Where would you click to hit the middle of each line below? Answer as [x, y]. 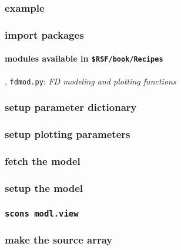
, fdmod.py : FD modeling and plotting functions [90, 81]
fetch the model [43, 161]
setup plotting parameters [68, 134]
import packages [44, 34]
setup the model [44, 187]
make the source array [59, 239]
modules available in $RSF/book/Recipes [84, 58]
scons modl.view [42, 213]
